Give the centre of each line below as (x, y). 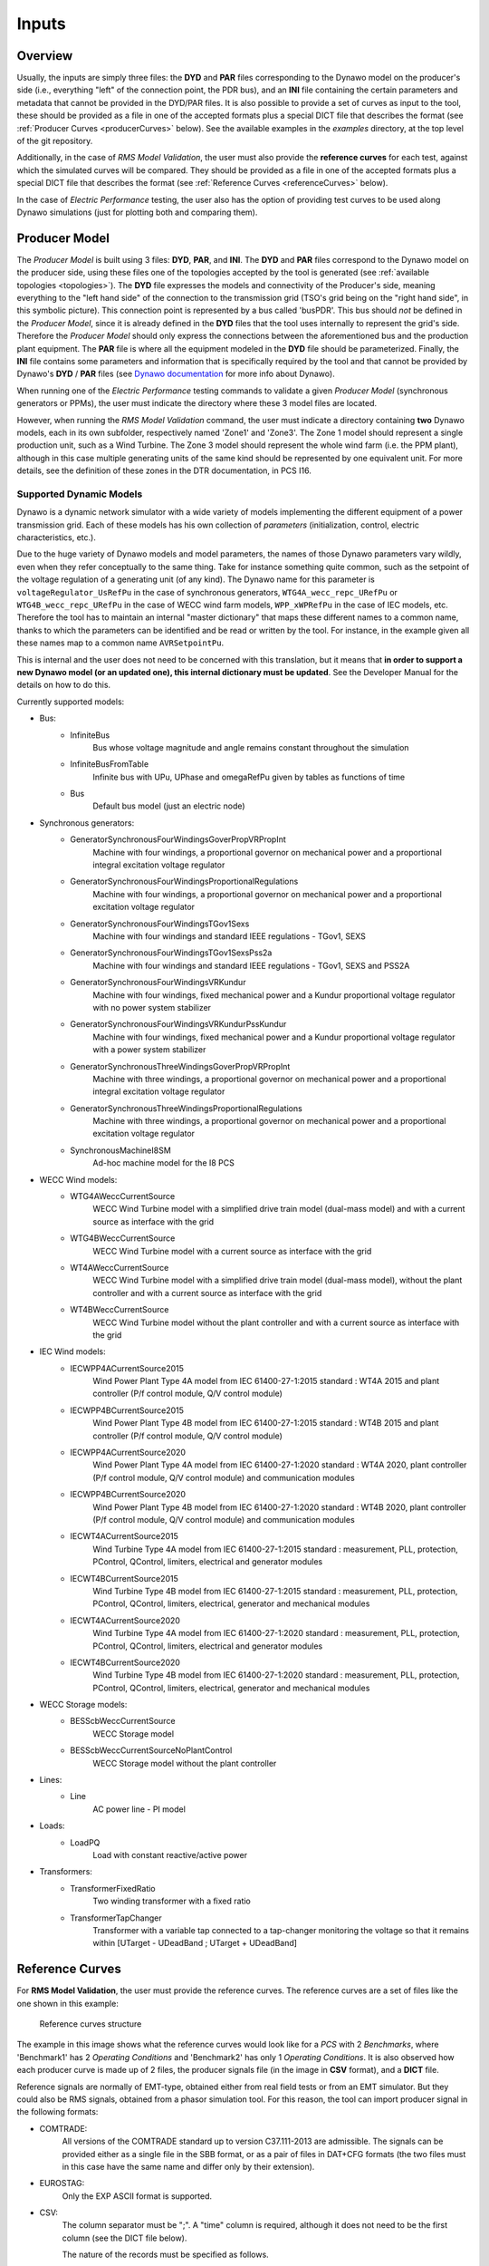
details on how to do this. (64, 685)
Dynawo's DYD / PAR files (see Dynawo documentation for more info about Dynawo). (176, 374)
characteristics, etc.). (57, 537)
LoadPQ (85, 1842)
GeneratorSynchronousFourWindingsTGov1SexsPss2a (171, 953)
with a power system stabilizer (149, 1050)
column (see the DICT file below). (125, 2238)
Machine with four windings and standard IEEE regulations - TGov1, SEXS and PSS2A (251, 965)
